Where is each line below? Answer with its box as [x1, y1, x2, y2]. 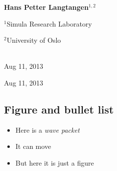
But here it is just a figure [15, 157, 94, 168]
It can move [15, 141, 51, 151]
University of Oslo [6, 35, 61, 45]
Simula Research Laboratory [6, 18, 92, 28]
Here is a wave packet [15, 124, 80, 135]
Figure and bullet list [4, 101, 114, 116]
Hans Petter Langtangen [4, 2, 89, 12]
